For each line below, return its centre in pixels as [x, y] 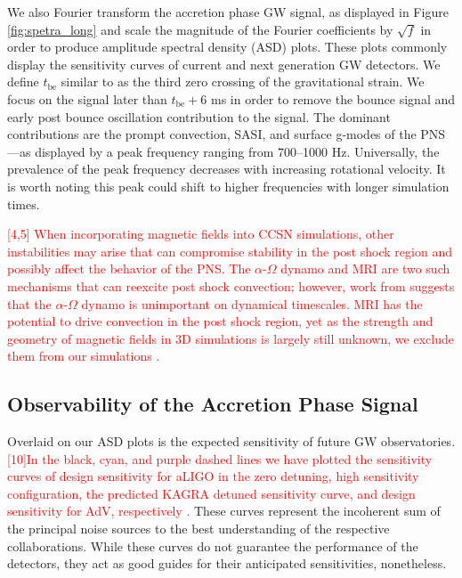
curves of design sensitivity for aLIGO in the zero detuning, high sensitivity [213, 476]
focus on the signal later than [87, 98]
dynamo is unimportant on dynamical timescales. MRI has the [252, 303]
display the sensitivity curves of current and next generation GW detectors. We [224, 64]
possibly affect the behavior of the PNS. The [129, 269]
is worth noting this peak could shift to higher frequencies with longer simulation [228, 186]
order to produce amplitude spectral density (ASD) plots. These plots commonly [227, 47]
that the [29, 303]
